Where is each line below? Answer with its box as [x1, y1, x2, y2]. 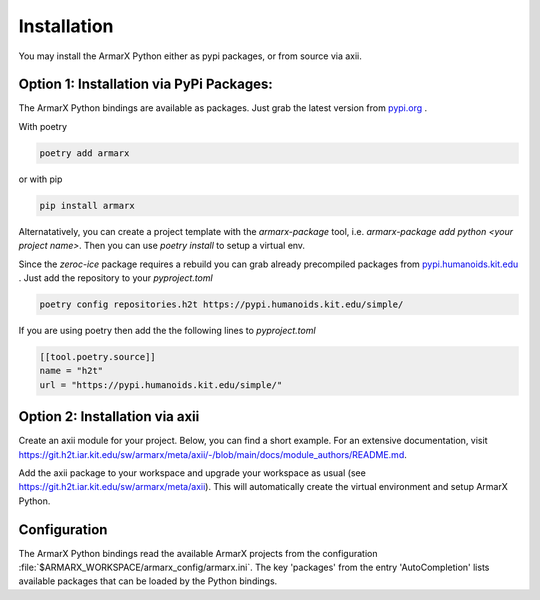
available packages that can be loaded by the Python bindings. [18, 575, 278, 587]
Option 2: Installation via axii [18, 408, 200, 425]
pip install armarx [39, 200, 135, 211]
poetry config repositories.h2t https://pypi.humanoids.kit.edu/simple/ [39, 298, 404, 310]
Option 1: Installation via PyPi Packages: [18, 76, 274, 93]
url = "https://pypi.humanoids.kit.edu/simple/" [39, 379, 283, 390]
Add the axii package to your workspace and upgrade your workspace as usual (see [18, 466, 367, 479]
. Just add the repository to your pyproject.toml [18, 271, 214, 284]
